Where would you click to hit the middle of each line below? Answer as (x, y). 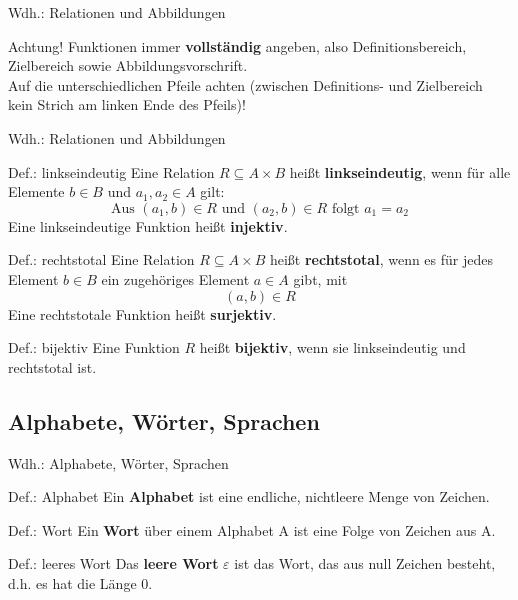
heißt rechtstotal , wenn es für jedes (381, 259)
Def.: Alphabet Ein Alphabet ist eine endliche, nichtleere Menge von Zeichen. (249, 496)
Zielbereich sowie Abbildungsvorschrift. (128, 65)
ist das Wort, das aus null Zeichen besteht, (365, 563)
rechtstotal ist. (52, 366)
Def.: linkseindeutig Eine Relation (111, 171)
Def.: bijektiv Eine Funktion (94, 347)
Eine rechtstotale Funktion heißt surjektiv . (142, 313)
